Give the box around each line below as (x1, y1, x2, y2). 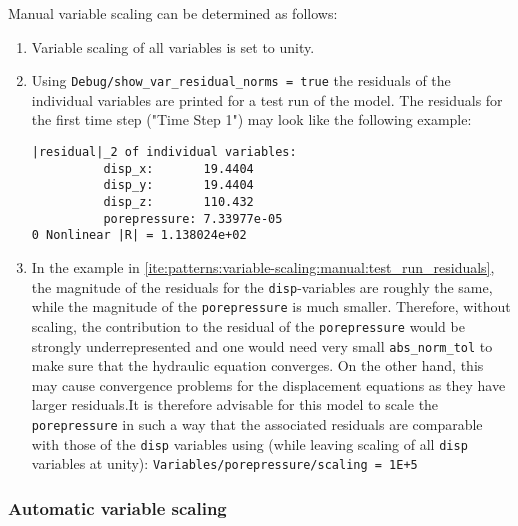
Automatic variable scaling (8, 495, 227, 520)
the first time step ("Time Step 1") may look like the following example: (31, 109, 472, 130)
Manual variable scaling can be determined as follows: (8, 3, 338, 23)
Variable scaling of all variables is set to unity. (31, 36, 315, 57)
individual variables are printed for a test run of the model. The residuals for (31, 89, 503, 110)
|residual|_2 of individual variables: (31, 145, 297, 160)
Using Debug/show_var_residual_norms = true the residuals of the (31, 70, 451, 91)
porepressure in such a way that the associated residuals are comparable (31, 413, 483, 434)
